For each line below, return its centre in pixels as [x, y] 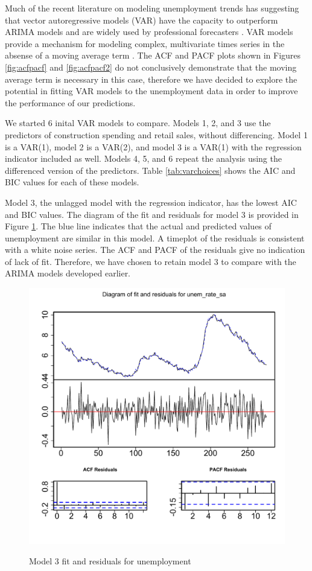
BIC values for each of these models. [72, 182]
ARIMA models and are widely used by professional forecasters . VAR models [149, 32]
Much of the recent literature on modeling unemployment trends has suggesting [152, 8]
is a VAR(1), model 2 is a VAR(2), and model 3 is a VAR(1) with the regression [153, 146]
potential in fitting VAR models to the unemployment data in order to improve [151, 91]
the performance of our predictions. [70, 102]
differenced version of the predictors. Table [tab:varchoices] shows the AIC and [150, 170]
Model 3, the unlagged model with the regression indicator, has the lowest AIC [151, 202]
